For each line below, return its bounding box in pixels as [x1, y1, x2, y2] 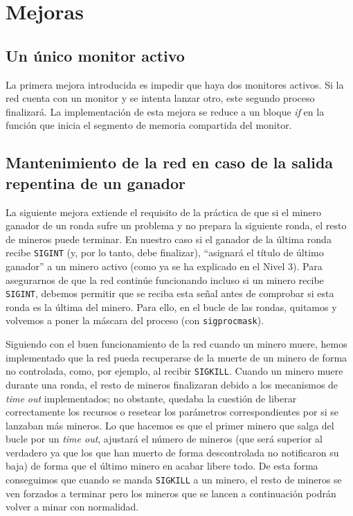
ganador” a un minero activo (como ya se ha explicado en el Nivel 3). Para [6, 258, 323, 273]
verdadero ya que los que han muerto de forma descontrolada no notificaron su [6, 445, 339, 459]
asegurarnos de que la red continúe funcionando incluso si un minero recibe [6, 272, 324, 287]
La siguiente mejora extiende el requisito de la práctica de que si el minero [6, 204, 321, 219]
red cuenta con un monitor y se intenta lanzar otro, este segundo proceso [6, 91, 315, 105]
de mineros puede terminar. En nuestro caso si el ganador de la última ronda [6, 231, 332, 246]
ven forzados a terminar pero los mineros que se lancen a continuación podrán [6, 486, 336, 500]
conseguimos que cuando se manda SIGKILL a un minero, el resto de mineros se [6, 472, 342, 487]
